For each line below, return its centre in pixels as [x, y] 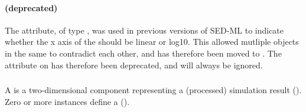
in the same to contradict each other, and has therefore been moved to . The [143, 53]
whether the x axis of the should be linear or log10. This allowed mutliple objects [152, 42]
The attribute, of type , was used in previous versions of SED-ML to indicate [144, 30]
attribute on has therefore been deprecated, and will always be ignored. [134, 65]
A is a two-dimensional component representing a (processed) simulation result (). [153, 90]
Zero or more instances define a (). [67, 101]
